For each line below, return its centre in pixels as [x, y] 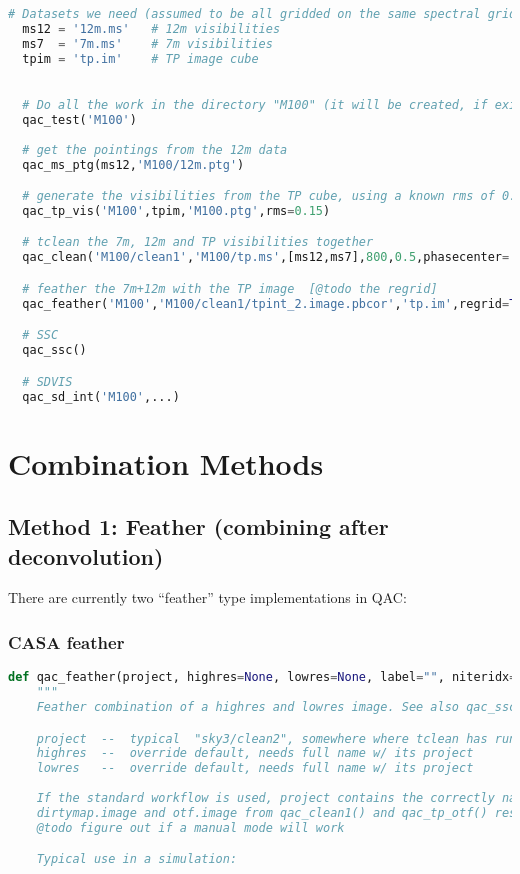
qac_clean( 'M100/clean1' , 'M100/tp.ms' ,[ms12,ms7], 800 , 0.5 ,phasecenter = [266, 257]
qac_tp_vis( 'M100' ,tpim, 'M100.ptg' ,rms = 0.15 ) [176, 210]
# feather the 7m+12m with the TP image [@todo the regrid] [230, 288]
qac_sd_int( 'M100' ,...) [101, 396]
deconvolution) [86, 555]
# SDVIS [47, 381]
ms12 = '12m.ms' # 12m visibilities [151, 28]
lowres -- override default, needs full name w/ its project [255, 768]
